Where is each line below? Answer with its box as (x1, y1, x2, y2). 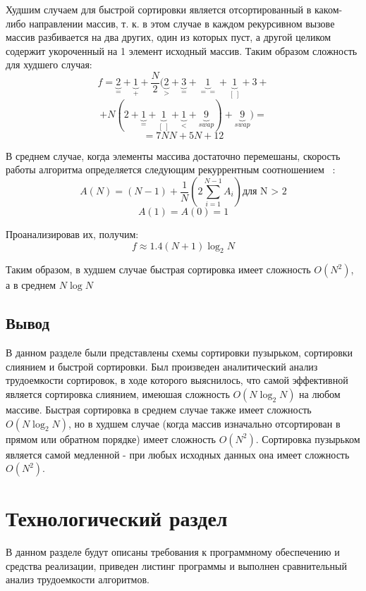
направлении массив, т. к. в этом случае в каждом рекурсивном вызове (29, 15, 335, 30)
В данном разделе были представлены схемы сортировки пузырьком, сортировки (6, 345, 353, 360)
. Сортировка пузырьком (255, 431, 360, 446)
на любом (299, 386, 341, 401)
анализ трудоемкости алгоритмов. (6, 572, 150, 587)
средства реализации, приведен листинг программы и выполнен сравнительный (6, 558, 347, 573)
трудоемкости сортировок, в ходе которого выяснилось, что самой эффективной (6, 373, 348, 387)
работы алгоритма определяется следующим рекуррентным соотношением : (6, 162, 336, 177)
